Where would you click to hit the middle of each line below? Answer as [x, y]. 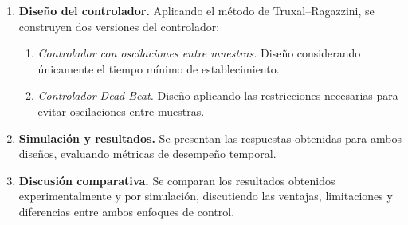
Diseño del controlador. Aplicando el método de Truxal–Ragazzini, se [196, 10]
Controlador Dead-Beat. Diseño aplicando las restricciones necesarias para [218, 95]
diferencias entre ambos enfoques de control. [127, 211]
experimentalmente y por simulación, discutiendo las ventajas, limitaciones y [206, 196]
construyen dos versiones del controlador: [119, 26]
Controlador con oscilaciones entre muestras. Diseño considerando [199, 53]
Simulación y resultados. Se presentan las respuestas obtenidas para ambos [210, 138]
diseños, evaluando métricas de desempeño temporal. [147, 154]
